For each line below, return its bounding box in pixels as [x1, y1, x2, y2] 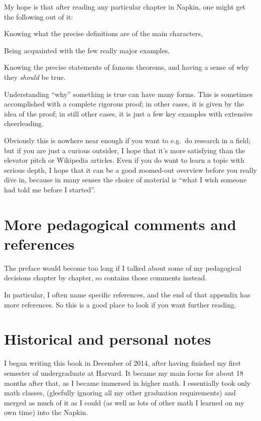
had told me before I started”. [4, 184, 95, 194]
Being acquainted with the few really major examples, [4, 45, 170, 55]
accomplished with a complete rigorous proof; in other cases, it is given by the [4, 98, 244, 109]
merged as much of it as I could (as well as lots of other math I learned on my [4, 397, 244, 407]
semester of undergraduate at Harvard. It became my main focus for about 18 [4, 367, 243, 378]
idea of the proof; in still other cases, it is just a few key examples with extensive [4, 108, 253, 119]
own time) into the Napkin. [4, 407, 88, 417]
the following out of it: [4, 11, 73, 22]
